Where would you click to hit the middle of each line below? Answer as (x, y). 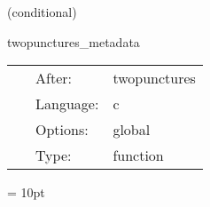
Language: (67, 104)
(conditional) (42, 12)
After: (54, 78)
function (138, 155)
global (132, 130)
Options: (62, 130)
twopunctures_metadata (74, 41)
